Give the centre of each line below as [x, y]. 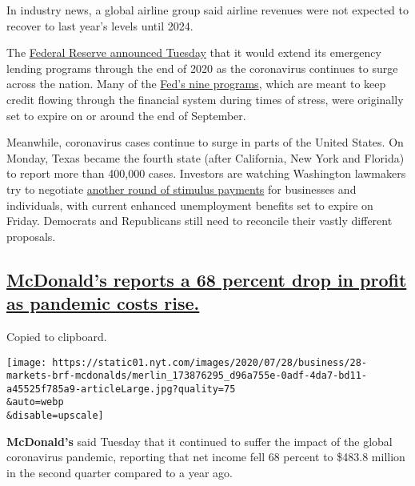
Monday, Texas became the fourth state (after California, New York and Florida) [206, 157]
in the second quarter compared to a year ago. [120, 472]
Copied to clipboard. [57, 336]
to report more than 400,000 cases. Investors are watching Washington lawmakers [206, 173]
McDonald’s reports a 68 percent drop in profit [207, 279]
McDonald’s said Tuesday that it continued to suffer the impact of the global [200, 441]
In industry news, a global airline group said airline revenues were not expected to [207, 10]
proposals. [31, 236]
